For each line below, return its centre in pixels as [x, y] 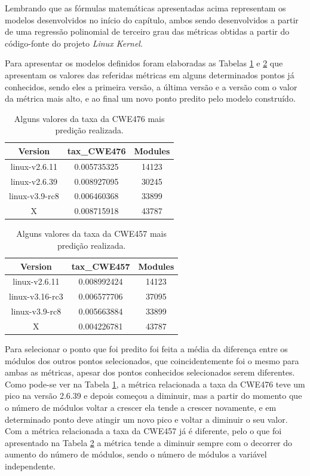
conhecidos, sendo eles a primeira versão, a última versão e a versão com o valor [151, 86]
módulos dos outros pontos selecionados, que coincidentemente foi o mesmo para [152, 360]
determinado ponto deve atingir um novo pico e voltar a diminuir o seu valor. [146, 419]
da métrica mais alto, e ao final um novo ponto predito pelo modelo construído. [150, 98]
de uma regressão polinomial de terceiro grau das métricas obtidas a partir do [147, 31]
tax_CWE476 [96, 150]
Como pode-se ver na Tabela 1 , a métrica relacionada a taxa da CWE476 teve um [155, 384]
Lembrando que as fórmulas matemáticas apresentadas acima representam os [145, 8]
